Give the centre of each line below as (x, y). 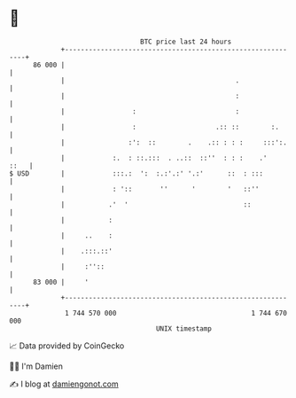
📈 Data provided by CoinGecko (67, 346)
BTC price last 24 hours (186, 42)
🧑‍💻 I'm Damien (36, 366)
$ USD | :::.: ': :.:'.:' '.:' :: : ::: (136, 173)
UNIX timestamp (184, 328)
